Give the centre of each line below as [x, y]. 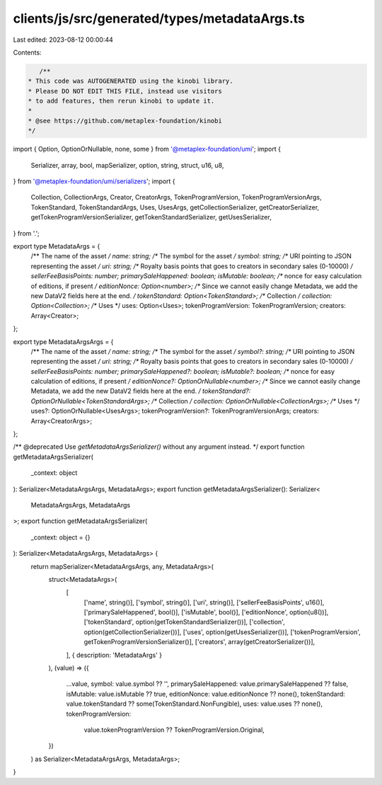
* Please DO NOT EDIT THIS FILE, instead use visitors [125, 91]
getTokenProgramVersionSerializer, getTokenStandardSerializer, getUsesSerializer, [151, 217]
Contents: [27, 52]
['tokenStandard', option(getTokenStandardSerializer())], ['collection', [185, 622]
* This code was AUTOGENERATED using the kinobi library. [131, 81]
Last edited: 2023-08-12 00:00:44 [63, 40]
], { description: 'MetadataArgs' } [114, 655]
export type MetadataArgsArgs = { [63, 342]
